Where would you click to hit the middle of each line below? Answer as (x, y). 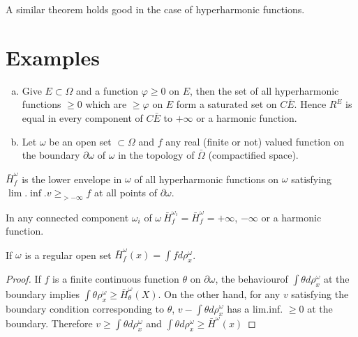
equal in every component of (82, 117)
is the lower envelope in (72, 179)
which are (106, 104)
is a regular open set (68, 254)
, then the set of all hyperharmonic (264, 90)
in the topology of (156, 155)
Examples (53, 57)
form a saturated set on (226, 104)
